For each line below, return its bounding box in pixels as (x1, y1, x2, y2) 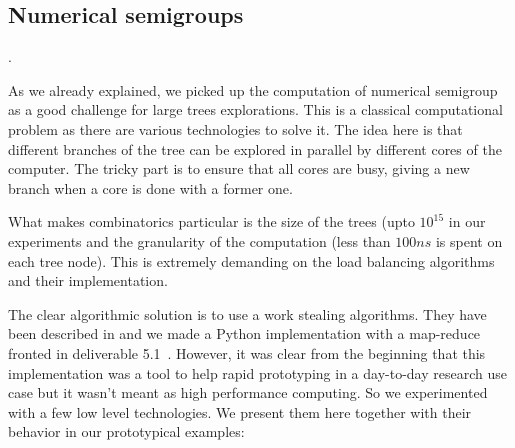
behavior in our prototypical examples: (8, 421, 245, 442)
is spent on (435, 230, 503, 251)
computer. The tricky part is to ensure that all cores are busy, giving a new (8, 158, 470, 179)
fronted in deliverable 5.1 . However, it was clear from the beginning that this (8, 342, 486, 363)
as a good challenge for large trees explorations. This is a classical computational (8, 99, 503, 120)
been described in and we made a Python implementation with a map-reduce (8, 323, 481, 344)
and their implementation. (8, 270, 168, 291)
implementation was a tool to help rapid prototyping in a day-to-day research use (8, 362, 507, 383)
